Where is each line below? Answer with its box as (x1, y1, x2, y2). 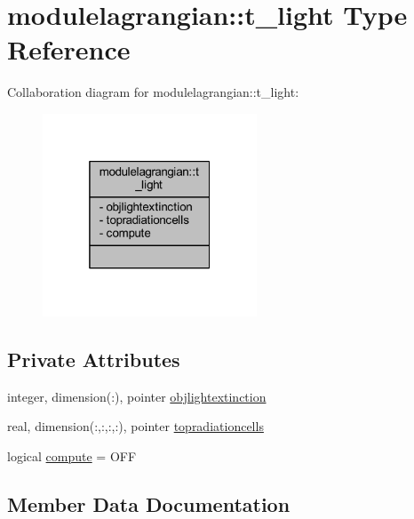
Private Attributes (7, 345, 180, 372)
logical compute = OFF (7, 446, 137, 465)
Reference (7, 31, 131, 68)
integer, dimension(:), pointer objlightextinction (7, 387, 267, 405)
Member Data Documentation (7, 490, 291, 517)
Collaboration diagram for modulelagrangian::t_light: (7, 83, 299, 101)
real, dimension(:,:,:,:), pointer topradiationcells (7, 417, 264, 435)
